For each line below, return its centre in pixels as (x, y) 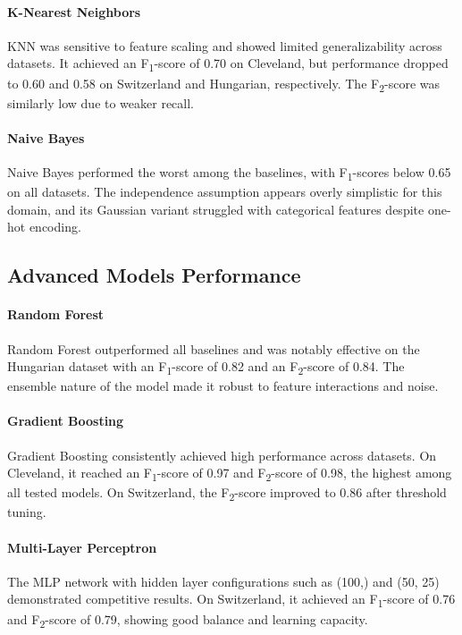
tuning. (27, 512)
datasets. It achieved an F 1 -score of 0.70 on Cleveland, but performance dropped (228, 64)
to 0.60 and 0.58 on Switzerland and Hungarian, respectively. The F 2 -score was (223, 84)
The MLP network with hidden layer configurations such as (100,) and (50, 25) (223, 581)
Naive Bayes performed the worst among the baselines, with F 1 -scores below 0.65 (229, 173)
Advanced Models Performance (154, 275)
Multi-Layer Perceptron (82, 547)
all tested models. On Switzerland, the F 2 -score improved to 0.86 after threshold (227, 494)
